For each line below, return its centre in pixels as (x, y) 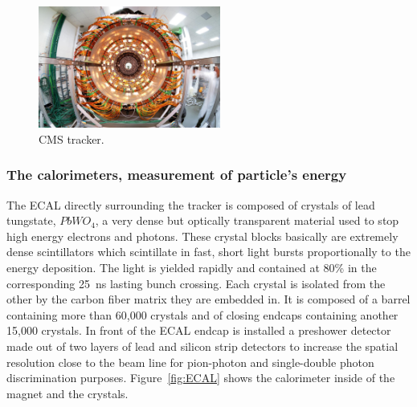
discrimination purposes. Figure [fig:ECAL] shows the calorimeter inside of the (201, 378)
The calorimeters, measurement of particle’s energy (177, 175)
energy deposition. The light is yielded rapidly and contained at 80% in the (192, 267)
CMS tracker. (72, 138)
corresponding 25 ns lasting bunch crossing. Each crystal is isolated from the (196, 283)
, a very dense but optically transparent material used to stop (247, 220)
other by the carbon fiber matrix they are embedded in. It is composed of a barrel (208, 299)
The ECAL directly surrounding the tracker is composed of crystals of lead (191, 204)
